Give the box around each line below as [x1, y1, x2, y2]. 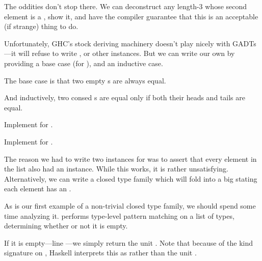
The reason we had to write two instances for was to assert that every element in [4, 153, 257, 164]
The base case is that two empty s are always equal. [4, 75, 166, 85]
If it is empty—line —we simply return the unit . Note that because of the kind [4, 237, 253, 248]
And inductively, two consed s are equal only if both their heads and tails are [4, 92, 245, 103]
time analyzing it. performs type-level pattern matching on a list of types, [4, 210, 234, 221]
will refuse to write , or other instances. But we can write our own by [18, 48, 235, 59]
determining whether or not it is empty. [4, 220, 128, 231]
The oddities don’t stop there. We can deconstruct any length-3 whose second [4, 1, 247, 11]
